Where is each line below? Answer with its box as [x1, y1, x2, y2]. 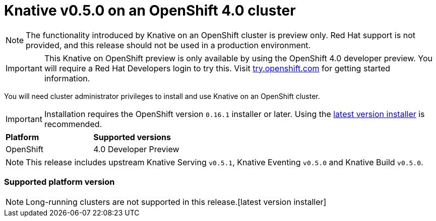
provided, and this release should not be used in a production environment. [26, 40, 311, 50]
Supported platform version [4, 177, 115, 187]
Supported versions [93, 132, 171, 142]
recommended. [44, 119, 102, 129]
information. [44, 73, 90, 83]
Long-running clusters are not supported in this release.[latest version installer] [26, 196, 327, 207]
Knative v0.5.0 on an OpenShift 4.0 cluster [4, 2, 296, 19]
